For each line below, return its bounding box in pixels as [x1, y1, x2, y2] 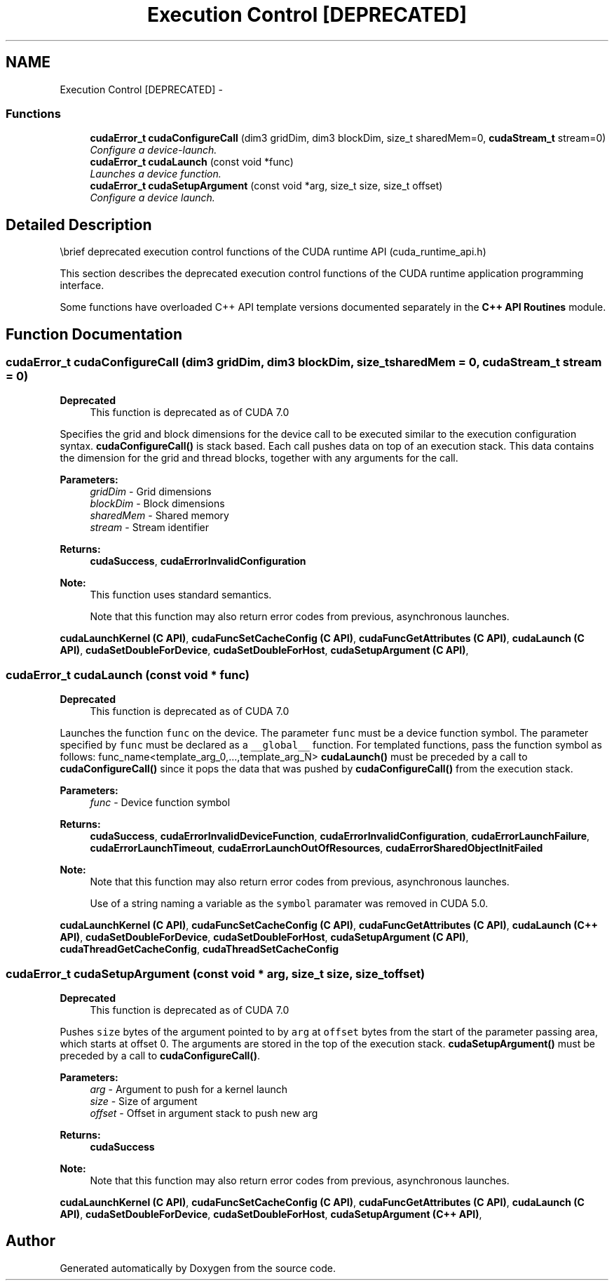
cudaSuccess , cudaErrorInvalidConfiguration [90, 555, 306, 568]
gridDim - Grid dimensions [90, 485, 212, 498]
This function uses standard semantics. [90, 589, 272, 601]
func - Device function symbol [90, 796, 231, 809]
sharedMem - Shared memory [90, 509, 229, 522]
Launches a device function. [90, 168, 221, 180]
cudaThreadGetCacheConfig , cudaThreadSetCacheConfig [60, 943, 339, 956]
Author [6, 1232, 55, 1250]
